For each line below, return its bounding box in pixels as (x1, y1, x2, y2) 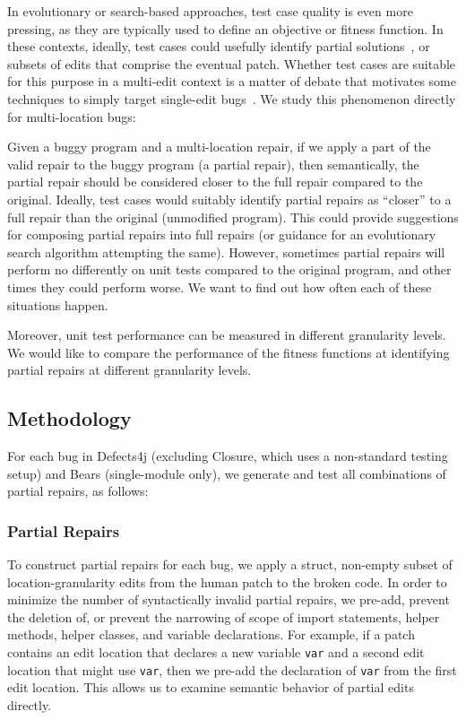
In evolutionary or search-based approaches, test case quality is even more (7, 2, 413, 20)
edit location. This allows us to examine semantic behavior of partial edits (7, 678, 414, 697)
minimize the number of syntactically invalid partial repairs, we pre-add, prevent (7, 590, 450, 609)
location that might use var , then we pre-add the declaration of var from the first (7, 660, 457, 679)
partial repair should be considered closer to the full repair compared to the (7, 172, 423, 191)
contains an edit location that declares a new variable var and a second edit (7, 643, 425, 662)
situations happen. (7, 295, 108, 314)
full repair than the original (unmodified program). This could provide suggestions (7, 207, 459, 226)
